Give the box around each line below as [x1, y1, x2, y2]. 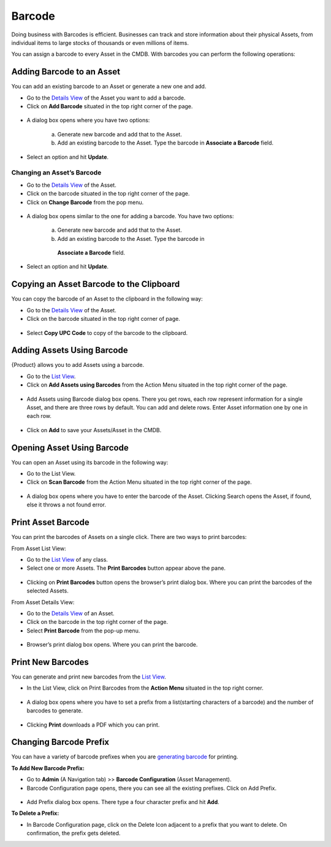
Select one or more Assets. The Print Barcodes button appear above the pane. [26, 564, 226, 572]
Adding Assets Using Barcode [11, 345, 128, 356]
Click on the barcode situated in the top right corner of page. [26, 315, 180, 323]
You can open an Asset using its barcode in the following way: [11, 459, 169, 466]
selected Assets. [26, 587, 69, 594]
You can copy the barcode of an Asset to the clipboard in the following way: [11, 295, 203, 302]
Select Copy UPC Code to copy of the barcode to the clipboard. [26, 329, 188, 336]
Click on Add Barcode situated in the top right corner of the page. [26, 103, 193, 110]
